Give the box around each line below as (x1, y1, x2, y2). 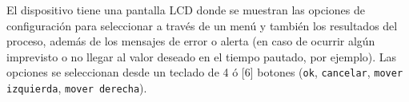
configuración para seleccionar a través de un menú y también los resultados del (6, 17, 398, 33)
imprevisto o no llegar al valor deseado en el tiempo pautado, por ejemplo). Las (6, 48, 397, 65)
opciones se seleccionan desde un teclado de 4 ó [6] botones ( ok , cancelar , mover (6, 64, 403, 80)
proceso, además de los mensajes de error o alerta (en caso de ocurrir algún (6, 33, 375, 49)
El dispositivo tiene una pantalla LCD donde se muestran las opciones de (6, 2, 365, 18)
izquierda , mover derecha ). (6, 80, 147, 96)
